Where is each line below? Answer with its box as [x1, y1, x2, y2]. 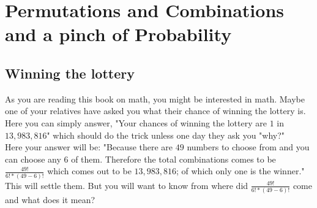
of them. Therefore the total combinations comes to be [71, 152, 276, 165]
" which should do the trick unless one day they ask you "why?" [47, 128, 285, 141]
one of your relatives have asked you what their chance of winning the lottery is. [5, 104, 306, 117]
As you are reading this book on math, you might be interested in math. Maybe [5, 92, 305, 105]
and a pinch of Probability [5, 21, 232, 47]
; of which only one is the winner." [176, 164, 305, 177]
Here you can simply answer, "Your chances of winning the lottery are [5, 116, 267, 129]
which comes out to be [47, 164, 132, 177]
